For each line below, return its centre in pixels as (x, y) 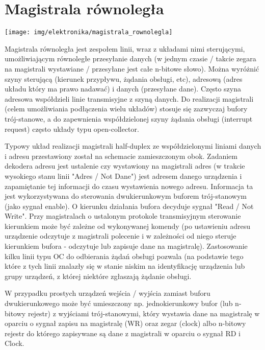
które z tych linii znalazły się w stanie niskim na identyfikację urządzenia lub (125, 266)
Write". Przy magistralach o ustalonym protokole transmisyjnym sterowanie (123, 216)
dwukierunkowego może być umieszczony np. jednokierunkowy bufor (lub (119, 303)
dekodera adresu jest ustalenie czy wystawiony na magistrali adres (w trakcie (125, 166)
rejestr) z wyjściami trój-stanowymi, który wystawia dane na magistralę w (144, 313)
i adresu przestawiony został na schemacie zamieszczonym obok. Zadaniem (121, 156)
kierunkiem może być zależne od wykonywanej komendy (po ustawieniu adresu (128, 226)
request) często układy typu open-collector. (72, 129)
